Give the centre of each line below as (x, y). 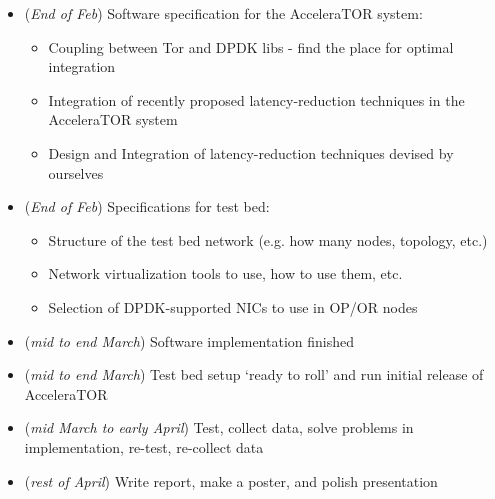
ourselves (76, 172)
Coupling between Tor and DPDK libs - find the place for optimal (251, 46)
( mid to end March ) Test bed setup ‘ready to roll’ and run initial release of (254, 374)
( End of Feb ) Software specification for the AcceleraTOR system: (223, 13)
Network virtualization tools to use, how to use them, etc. (225, 273)
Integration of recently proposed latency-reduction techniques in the (256, 99)
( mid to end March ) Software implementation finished (189, 340)
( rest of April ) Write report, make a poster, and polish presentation (231, 480)
